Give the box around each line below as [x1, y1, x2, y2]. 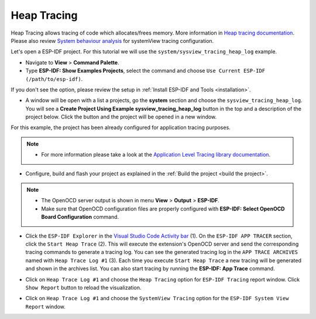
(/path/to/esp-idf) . [25, 75, 83, 82]
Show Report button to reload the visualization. [25, 284, 142, 291]
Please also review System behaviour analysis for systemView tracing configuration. [11, 37, 214, 44]
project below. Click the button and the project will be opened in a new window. [25, 113, 217, 120]
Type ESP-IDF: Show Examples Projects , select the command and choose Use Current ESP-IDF [25, 67, 266, 74]
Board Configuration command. [41, 213, 119, 220]
